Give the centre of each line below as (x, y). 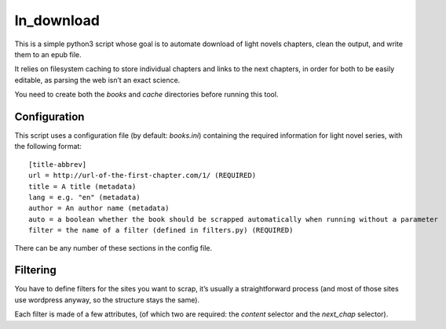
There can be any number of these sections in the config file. (113, 248)
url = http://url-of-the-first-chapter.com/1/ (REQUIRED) (143, 175)
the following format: (48, 146)
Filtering (35, 270)
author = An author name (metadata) (99, 208)
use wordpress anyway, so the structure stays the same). (107, 300)
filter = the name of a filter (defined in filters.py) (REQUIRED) (161, 230)
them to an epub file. (48, 54)
